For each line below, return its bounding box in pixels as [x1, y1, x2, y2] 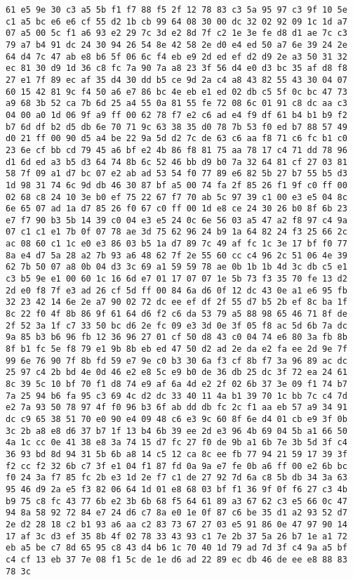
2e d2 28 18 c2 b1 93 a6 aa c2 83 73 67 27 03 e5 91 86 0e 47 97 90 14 [6, 519, 347, 529]
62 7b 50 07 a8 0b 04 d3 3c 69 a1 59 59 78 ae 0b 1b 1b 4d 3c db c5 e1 [6, 262, 347, 272]
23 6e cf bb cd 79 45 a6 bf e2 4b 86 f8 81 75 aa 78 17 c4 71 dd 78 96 [6, 145, 347, 155]
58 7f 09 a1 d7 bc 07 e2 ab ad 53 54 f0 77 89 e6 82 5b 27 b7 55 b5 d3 [6, 169, 347, 179]
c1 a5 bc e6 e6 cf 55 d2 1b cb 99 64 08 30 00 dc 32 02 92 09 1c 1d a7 [6, 16, 347, 27]
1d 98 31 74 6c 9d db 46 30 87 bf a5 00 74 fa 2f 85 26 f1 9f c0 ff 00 [6, 180, 347, 190]
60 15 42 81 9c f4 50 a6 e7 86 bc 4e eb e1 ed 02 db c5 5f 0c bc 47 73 [6, 86, 347, 97]
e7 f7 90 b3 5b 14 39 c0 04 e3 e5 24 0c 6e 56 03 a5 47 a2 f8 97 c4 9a [6, 215, 347, 225]
